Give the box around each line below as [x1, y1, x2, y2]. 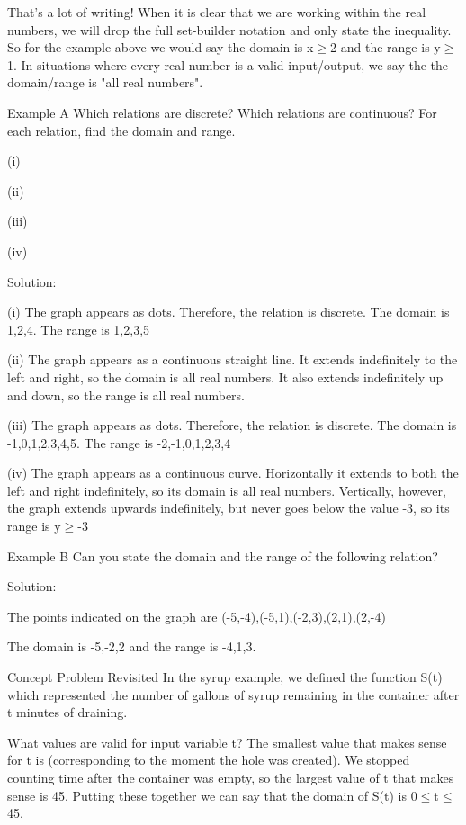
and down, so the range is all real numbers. [7, 385, 246, 404]
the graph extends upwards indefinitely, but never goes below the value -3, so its [7, 498, 450, 517]
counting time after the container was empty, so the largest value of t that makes [7, 768, 454, 786]
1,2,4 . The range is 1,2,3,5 [7, 319, 150, 338]
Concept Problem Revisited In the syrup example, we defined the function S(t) [7, 668, 443, 686]
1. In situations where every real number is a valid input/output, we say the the [7, 55, 449, 74]
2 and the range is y [330, 38, 441, 57]
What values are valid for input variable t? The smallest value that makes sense [7, 732, 447, 751]
